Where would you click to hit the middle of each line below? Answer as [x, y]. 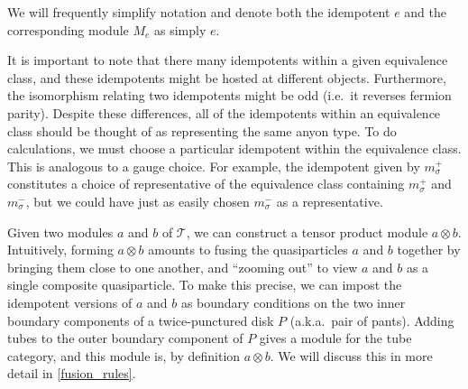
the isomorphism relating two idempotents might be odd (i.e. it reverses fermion [229, 95]
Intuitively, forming [60, 250]
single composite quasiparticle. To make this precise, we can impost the [205, 285]
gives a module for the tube [335, 338]
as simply [180, 29]
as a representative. [330, 201]
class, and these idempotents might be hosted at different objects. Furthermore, [227, 77]
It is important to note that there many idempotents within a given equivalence [228, 60]
